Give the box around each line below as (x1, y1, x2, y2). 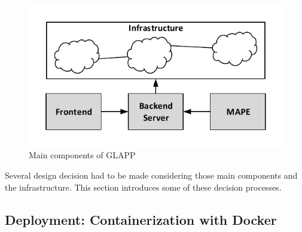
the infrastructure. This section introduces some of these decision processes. (5, 180, 282, 193)
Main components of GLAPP (29, 149, 136, 161)
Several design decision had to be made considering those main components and (5, 169, 298, 182)
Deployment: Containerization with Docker (5, 210, 277, 228)
